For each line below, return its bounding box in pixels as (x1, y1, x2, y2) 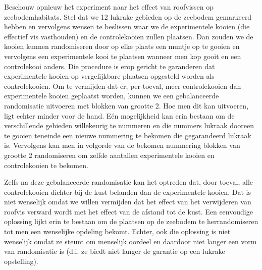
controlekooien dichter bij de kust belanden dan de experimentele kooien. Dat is (4, 186, 251, 197)
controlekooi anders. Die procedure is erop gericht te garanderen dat (4, 61, 215, 71)
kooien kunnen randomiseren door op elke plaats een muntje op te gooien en (4, 41, 240, 51)
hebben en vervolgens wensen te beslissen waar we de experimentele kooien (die (4, 21, 250, 32)
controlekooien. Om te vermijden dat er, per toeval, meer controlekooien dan (4, 80, 241, 91)
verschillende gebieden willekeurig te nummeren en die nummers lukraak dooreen (4, 120, 254, 131)
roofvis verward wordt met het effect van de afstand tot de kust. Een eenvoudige (4, 206, 253, 217)
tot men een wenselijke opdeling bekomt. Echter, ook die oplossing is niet (4, 226, 231, 237)
